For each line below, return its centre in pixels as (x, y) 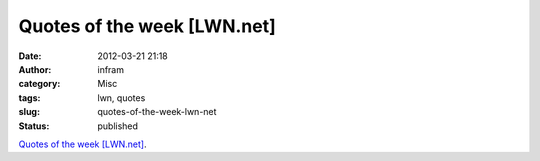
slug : (29, 112)
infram (111, 69)
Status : (34, 126)
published (118, 126)
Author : (35, 69)
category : (39, 84)
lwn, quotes (121, 97)
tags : (29, 97)
